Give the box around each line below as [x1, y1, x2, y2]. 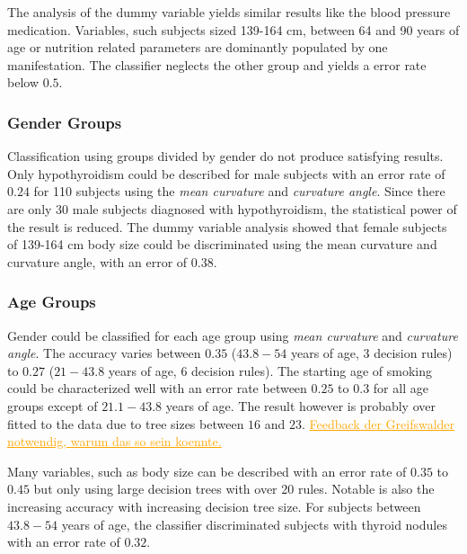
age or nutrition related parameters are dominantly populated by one [7, 38, 388, 57]
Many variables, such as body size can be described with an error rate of [7, 461, 407, 480]
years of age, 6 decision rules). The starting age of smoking [108, 361, 433, 380]
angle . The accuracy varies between [7, 344, 201, 362]
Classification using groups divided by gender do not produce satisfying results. [7, 147, 444, 165]
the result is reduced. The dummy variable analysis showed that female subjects [7, 217, 447, 236]
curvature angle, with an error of [7, 252, 188, 271]
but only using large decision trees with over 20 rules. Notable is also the [33, 479, 435, 498]
